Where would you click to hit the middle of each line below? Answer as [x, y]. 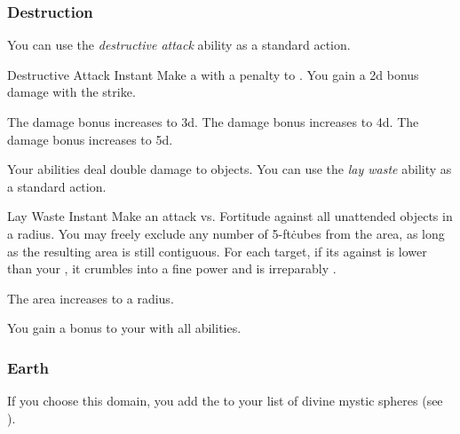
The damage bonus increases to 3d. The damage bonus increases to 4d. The [213, 122]
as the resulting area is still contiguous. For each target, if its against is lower [217, 251]
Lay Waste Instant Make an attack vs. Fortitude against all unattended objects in [230, 216]
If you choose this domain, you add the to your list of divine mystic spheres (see [225, 401]
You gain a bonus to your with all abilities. [124, 328]
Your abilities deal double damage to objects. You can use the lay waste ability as [230, 169]
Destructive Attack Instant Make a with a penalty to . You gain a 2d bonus [213, 74]
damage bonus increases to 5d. [90, 139]
